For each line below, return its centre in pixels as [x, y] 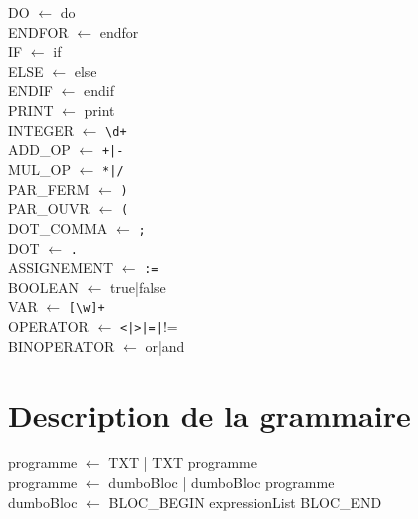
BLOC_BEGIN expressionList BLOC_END [245, 501]
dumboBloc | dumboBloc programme [221, 482]
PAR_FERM [49, 188]
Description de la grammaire [209, 414]
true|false [138, 286]
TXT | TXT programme [182, 462]
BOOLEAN [43, 286]
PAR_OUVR [49, 208]
